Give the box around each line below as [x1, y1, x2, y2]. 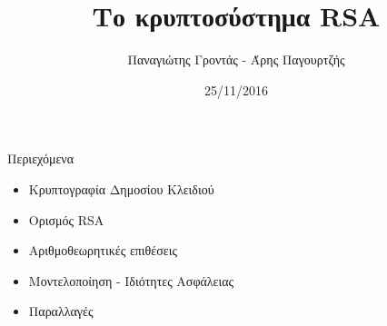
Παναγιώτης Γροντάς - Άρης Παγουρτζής [127, 50, 345, 69]
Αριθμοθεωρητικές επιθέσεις [28, 241, 177, 260]
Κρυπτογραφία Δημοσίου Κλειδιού [28, 179, 214, 198]
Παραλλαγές [28, 301, 94, 321]
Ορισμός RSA [28, 210, 104, 229]
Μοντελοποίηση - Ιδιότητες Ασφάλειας [28, 271, 234, 290]
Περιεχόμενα [7, 149, 74, 168]
